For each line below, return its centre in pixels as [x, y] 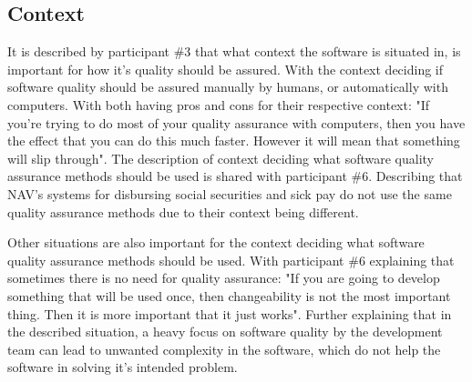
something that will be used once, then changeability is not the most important [229, 295]
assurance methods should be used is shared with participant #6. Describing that [235, 176]
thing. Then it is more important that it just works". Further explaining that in [230, 313]
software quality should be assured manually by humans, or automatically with [228, 87]
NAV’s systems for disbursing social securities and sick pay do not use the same [230, 193]
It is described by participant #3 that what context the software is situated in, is [234, 51]
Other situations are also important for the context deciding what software [216, 242]
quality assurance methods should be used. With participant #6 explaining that [231, 260]
